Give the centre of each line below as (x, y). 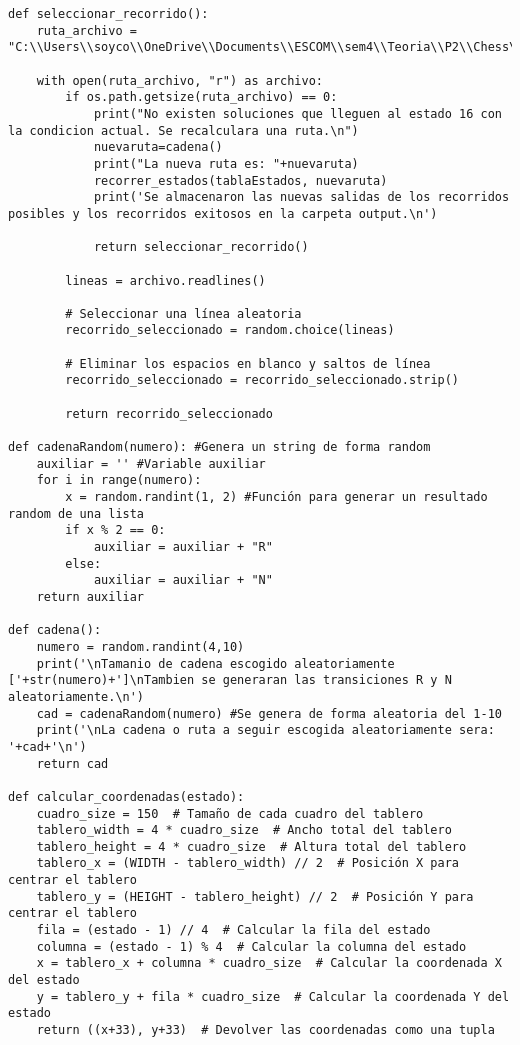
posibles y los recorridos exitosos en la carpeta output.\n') (223, 213)
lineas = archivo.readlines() (165, 280)
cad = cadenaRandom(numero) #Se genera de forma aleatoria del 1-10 (269, 713)
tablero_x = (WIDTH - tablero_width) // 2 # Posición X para (248, 863)
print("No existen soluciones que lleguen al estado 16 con (297, 113)
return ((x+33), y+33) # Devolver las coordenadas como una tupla (265, 1030)
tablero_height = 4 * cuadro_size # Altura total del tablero (251, 846)
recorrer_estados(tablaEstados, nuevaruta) (240, 180)
